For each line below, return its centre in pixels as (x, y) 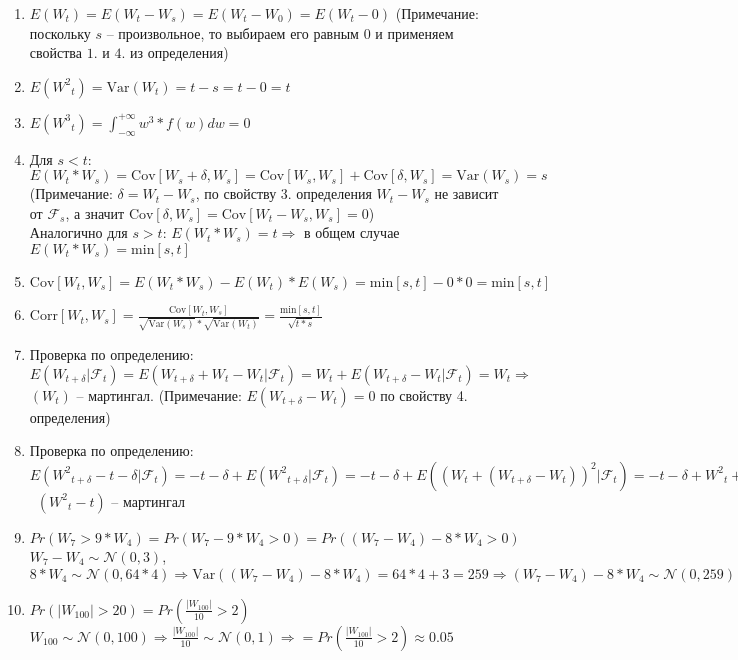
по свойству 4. (424, 394)
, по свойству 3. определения (283, 193)
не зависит (466, 193)
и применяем (414, 32)
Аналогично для (78, 232)
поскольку (60, 32)
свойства (55, 52)
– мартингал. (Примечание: (159, 394)
